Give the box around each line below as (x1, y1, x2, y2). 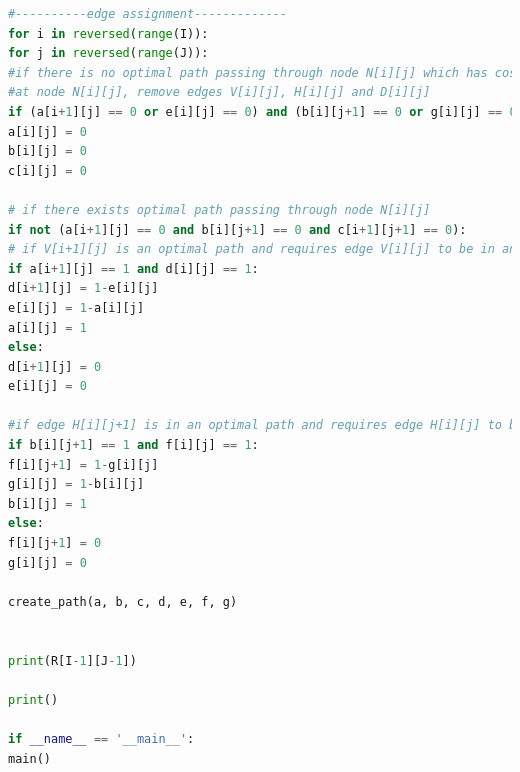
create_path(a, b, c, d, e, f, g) (8, 594, 238, 609)
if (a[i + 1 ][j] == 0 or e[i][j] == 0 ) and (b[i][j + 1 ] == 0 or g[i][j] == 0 (8, 104, 517, 119)
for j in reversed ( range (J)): (8, 46, 209, 61)
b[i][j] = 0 (8, 144, 87, 159)
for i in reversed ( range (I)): (8, 26, 209, 41)
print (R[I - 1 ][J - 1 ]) (8, 653, 137, 668)
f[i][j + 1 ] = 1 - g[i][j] (8, 457, 159, 472)
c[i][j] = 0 (8, 163, 87, 178)
